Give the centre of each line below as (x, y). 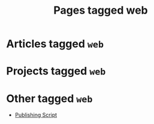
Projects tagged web (56, 71)
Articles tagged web (55, 44)
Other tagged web (49, 98)
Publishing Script (36, 115)
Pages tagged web (101, 10)
